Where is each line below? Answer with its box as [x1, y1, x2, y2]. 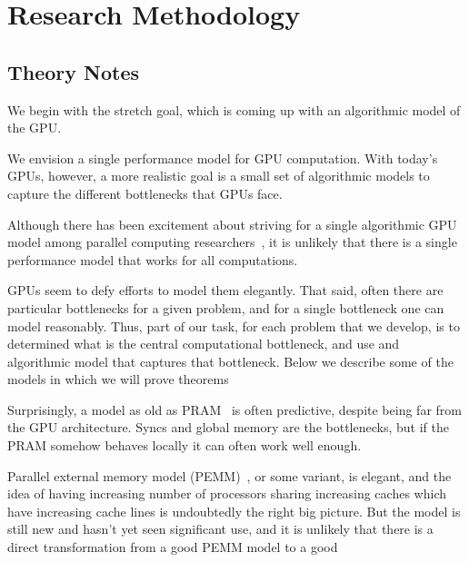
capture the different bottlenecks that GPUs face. [7, 183, 283, 202]
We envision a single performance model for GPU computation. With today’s [7, 148, 438, 167]
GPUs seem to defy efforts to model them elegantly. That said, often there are [7, 281, 444, 300]
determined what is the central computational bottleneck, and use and [7, 334, 400, 353]
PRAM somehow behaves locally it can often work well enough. [7, 436, 362, 455]
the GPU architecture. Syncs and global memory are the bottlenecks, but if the [7, 418, 449, 437]
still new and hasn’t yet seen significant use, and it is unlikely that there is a [7, 519, 434, 538]
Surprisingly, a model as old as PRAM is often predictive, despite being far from [7, 399, 462, 419]
